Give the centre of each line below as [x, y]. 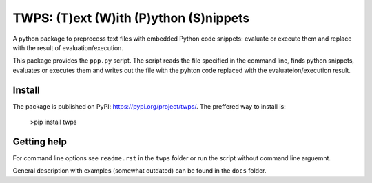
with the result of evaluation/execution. [68, 47]
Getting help [40, 141]
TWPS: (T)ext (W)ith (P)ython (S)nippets [131, 18]
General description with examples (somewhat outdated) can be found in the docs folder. [139, 171]
